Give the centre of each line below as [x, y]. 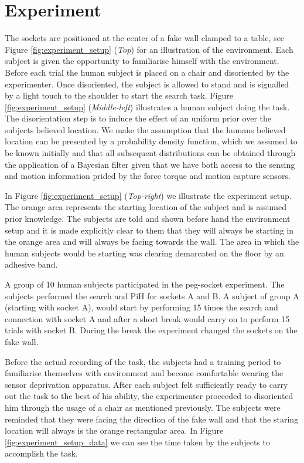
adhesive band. [31, 264]
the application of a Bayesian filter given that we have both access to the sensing [150, 164]
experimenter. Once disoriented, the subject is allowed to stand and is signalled [147, 84]
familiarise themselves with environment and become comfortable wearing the [144, 373]
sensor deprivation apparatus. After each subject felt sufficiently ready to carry [146, 384]
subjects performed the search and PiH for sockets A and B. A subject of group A [152, 295]
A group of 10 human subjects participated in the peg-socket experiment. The [145, 284]
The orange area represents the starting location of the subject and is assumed [146, 207]
